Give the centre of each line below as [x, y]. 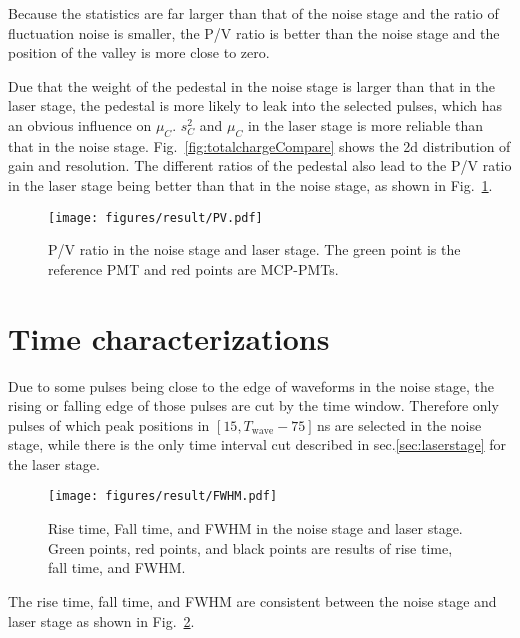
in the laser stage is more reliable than [365, 124]
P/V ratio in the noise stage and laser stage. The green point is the [254, 249]
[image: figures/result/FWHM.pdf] [163, 496]
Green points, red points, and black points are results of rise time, [250, 547]
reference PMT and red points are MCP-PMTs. [193, 268]
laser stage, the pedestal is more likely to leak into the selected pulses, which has [255, 105]
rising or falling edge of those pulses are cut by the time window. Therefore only [253, 405]
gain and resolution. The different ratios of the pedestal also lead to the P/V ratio [260, 165]
